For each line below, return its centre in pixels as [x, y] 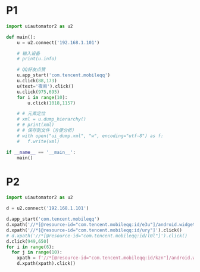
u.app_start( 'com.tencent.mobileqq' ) [64, 75]
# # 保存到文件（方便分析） [47, 131]
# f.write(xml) [38, 141]
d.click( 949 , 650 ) [28, 241]
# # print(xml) [36, 125]
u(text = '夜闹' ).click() [46, 86]
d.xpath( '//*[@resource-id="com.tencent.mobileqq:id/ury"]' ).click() [94, 230]
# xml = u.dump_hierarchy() [51, 119]
